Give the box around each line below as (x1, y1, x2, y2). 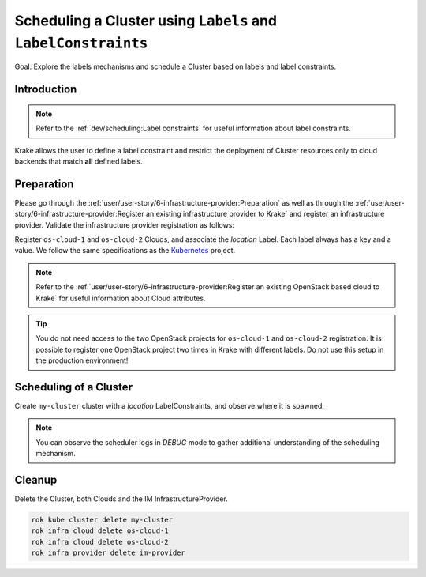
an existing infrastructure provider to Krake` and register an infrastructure (146, 209, 385, 219)
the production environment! (35, 356, 129, 365)
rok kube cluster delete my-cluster (31, 515, 174, 525)
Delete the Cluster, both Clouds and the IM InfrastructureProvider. (14, 494, 228, 503)
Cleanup (14, 473, 58, 487)
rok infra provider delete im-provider (31, 549, 185, 557)
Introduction (14, 83, 77, 96)
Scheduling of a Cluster (14, 380, 133, 394)
